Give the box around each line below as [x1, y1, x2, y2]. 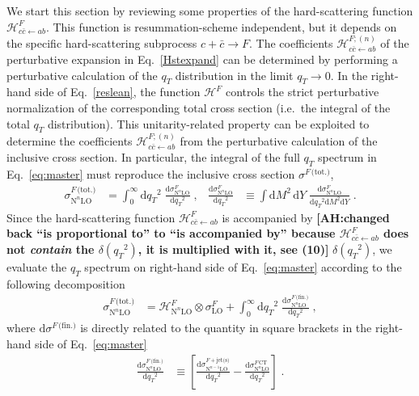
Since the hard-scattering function [6, 209, 176, 225]
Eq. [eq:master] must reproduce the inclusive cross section [6, 165, 295, 182]
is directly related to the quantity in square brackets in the [80, 319, 372, 336]
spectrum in [318, 149, 377, 166]
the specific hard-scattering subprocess [6, 35, 197, 51]
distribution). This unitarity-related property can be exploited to [47, 115, 370, 132]
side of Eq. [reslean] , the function [35, 83, 201, 100]
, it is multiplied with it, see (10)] [138, 240, 329, 257]
